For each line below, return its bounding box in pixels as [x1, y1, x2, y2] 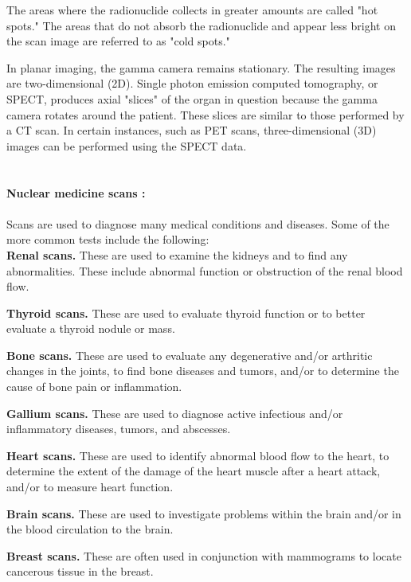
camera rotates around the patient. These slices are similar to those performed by [6, 106, 405, 123]
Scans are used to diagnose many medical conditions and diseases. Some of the [6, 215, 389, 232]
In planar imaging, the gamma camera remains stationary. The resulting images [6, 59, 396, 76]
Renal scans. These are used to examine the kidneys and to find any [6, 246, 348, 263]
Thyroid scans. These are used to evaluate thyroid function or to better [6, 304, 366, 321]
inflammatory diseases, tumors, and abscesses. [6, 420, 231, 437]
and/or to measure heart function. [6, 478, 174, 495]
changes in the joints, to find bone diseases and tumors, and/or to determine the [6, 362, 399, 379]
